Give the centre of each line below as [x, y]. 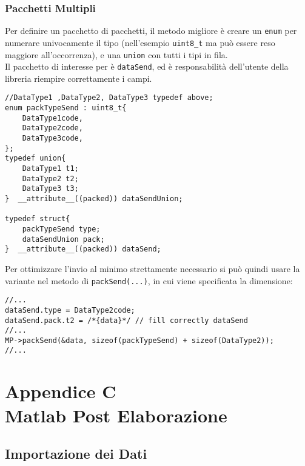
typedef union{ [35, 158]
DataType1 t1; [50, 169]
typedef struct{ [38, 219]
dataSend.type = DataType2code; [70, 310]
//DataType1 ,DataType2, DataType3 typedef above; [109, 98]
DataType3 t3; [50, 189]
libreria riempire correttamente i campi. [79, 78]
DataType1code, [52, 118]
